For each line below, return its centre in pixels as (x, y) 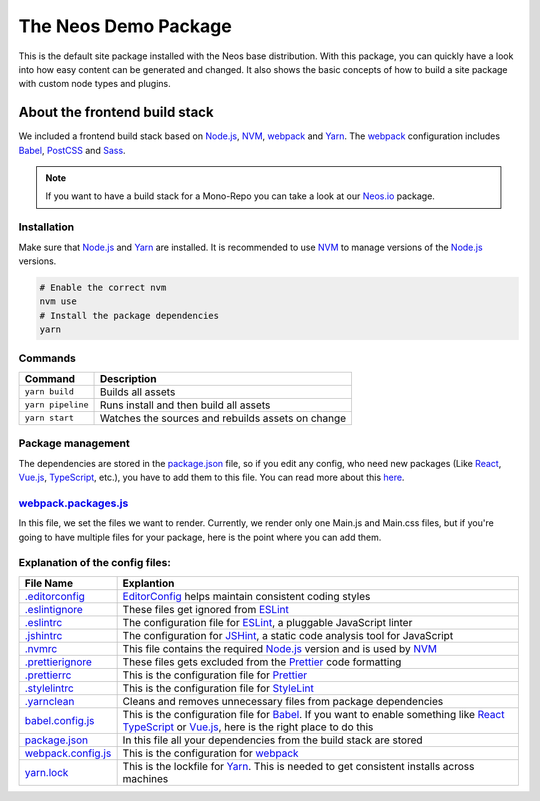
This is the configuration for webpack (210, 753)
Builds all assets (137, 392)
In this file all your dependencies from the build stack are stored (273, 740)
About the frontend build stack (116, 112)
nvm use (58, 301)
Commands (47, 358)
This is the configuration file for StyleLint (218, 688)
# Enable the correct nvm (103, 287)
